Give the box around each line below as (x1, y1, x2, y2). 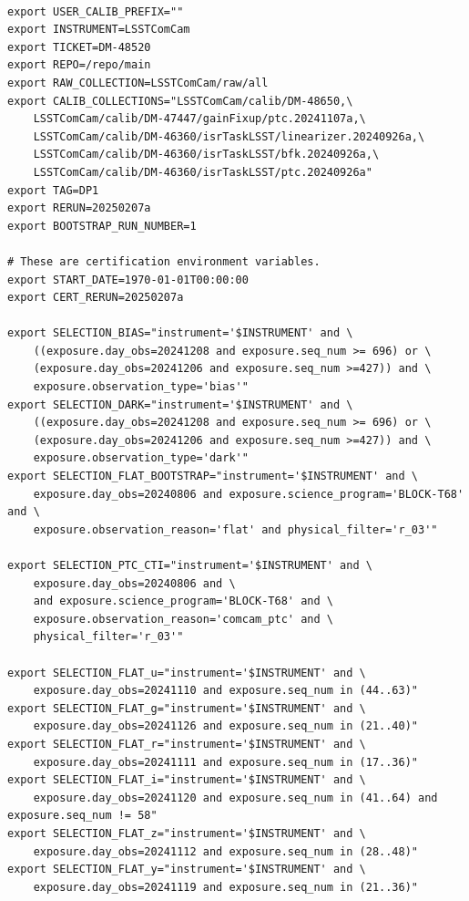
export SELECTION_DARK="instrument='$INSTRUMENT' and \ (7, 398, 353, 411)
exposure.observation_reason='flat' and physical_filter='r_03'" (33, 523, 438, 536)
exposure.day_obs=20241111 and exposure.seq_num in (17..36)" (33, 755, 419, 769)
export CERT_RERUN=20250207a (7, 291, 184, 305)
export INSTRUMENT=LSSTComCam (7, 23, 190, 36)
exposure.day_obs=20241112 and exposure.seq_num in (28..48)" (33, 844, 419, 858)
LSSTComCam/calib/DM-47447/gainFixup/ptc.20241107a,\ (33, 112, 366, 126)
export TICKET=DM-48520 (7, 40, 151, 54)
